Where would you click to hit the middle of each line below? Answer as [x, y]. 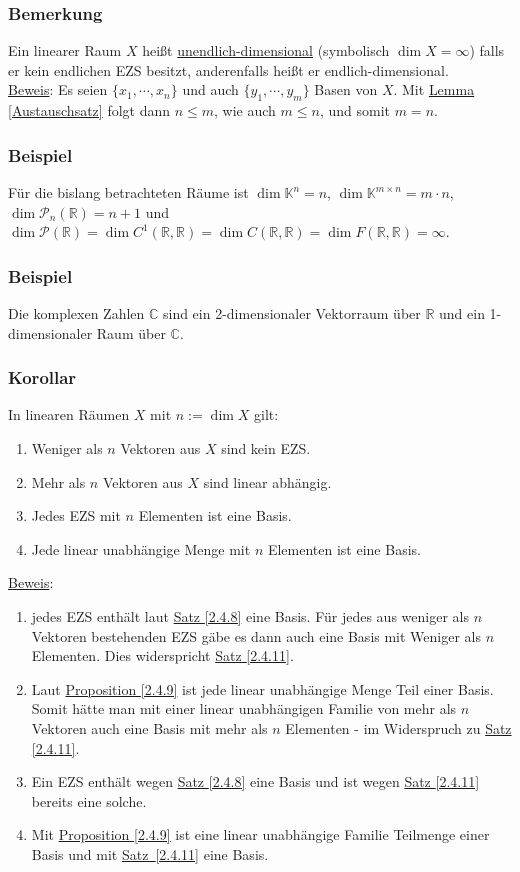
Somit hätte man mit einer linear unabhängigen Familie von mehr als [244, 708]
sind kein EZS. [266, 448]
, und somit [355, 110]
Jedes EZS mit [76, 515]
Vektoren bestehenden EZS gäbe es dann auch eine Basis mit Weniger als [256, 635]
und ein [462, 313]
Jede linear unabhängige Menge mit [141, 548]
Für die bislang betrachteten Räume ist [128, 192]
